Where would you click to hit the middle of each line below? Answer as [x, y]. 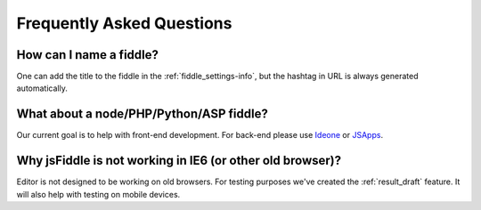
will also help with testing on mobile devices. [98, 194]
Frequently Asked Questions [124, 23]
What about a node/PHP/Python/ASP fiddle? [143, 114]
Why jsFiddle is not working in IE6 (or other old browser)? [179, 161]
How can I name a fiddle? [88, 55]
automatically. [42, 88]
